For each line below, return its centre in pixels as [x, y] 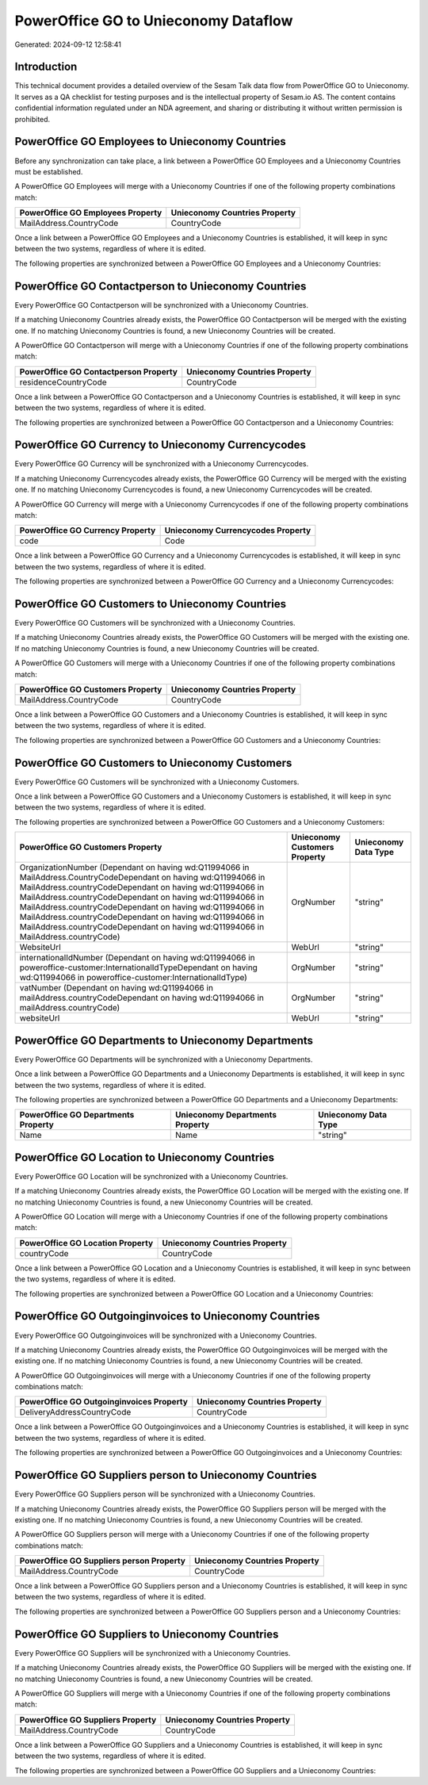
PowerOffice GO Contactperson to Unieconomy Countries [160, 286]
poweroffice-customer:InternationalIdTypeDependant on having [138, 967]
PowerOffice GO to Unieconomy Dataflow [154, 21]
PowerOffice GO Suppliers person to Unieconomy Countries [166, 1475]
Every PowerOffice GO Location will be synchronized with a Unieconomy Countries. [151, 1176]
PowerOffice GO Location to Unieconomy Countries [145, 1157]
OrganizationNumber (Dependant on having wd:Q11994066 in [134, 868]
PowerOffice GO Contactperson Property [99, 371]
